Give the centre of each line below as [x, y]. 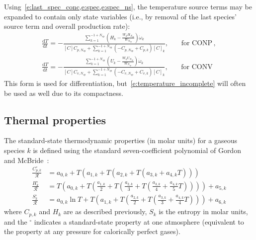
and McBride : [27, 160]
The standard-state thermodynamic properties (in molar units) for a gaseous [121, 140]
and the [16, 221]
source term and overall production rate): [67, 26]
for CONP [197, 43]
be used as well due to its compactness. [64, 93]
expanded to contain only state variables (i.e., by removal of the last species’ [120, 16]
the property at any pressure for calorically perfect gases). [92, 231]
